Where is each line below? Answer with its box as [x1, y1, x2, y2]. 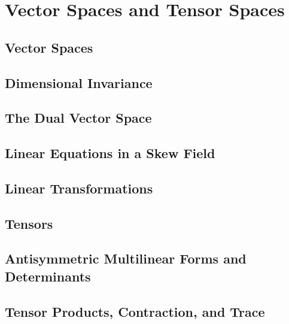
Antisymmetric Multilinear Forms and [5, 249, 247, 268]
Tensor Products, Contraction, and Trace [5, 302, 265, 320]
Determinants [5, 267, 91, 285]
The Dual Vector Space [5, 108, 152, 127]
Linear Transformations [5, 178, 153, 197]
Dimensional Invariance [5, 73, 153, 92]
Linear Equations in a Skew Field [5, 144, 215, 162]
